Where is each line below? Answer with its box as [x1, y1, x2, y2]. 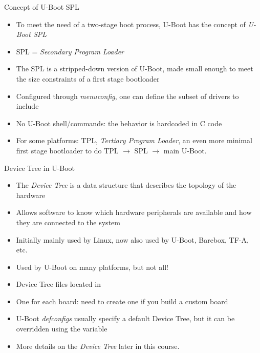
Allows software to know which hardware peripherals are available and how [16, 207, 252, 218]
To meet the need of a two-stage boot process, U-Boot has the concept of [16, 18, 246, 29]
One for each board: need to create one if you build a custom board [16, 296, 228, 306]
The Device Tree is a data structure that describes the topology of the [16, 180, 236, 190]
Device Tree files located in [16, 279, 101, 289]
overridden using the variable [16, 323, 107, 334]
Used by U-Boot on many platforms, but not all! [16, 261, 168, 272]
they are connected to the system [16, 217, 120, 227]
